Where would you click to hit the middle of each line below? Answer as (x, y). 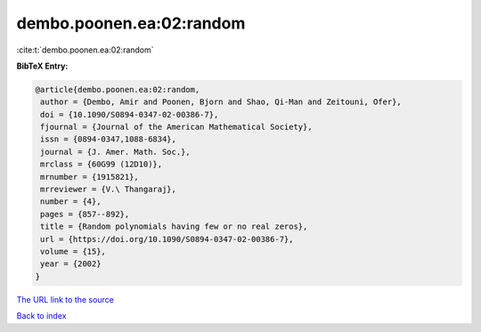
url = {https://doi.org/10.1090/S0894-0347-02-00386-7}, (167, 239)
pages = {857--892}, (85, 214)
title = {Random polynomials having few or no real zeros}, (174, 227)
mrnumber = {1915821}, (90, 177)
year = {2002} (71, 264)
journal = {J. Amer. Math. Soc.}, (115, 152)
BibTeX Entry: (42, 66)
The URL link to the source (65, 299)
